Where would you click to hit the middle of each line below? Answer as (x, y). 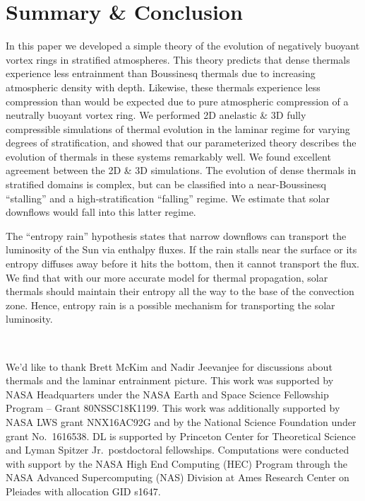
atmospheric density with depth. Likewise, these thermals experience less (163, 87)
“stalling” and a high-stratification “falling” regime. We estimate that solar (168, 198)
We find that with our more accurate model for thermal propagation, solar (167, 277)
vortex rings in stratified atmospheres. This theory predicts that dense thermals (178, 59)
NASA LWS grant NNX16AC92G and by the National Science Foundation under (181, 421)
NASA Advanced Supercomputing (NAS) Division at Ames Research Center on (178, 477)
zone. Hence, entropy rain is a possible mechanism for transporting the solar (170, 305)
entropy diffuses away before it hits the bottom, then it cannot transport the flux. (182, 264)
